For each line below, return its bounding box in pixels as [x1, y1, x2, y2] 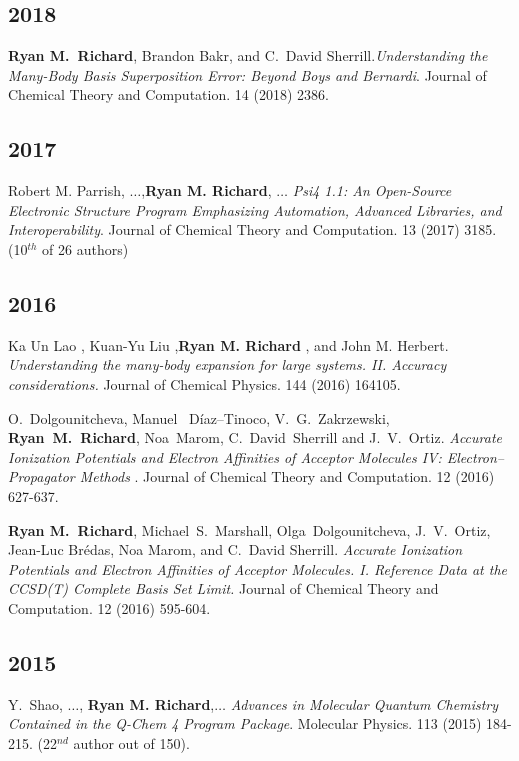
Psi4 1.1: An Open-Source [292, 180, 452, 201]
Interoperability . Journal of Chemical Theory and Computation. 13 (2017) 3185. [8, 219, 497, 240]
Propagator [8, 466, 75, 487]
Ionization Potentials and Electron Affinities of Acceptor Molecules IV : [8, 446, 442, 467]
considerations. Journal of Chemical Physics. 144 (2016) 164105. [8, 373, 401, 394]
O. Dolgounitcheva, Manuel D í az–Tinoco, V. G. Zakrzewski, [8, 407, 390, 428]
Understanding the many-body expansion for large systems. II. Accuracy [8, 354, 447, 375]
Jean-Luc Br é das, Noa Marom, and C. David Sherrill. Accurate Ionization [8, 539, 463, 560]
